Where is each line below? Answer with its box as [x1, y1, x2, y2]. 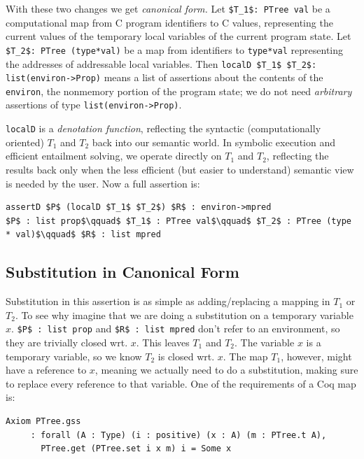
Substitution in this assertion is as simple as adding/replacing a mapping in [6, 294, 330, 309]
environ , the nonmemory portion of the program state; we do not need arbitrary [6, 83, 352, 98]
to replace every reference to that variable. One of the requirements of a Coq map [6, 376, 356, 390]
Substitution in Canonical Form [6, 261, 239, 283]
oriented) [6, 134, 44, 149]
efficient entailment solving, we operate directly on [6, 148, 222, 163]
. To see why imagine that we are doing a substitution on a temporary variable [15, 307, 353, 322]
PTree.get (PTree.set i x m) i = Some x [41, 444, 232, 454]
